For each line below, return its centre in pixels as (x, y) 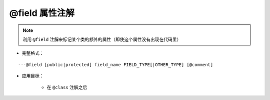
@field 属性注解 (42, 13)
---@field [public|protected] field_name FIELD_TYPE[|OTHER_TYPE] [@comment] (116, 64)
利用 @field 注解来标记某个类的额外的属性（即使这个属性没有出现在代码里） (102, 39)
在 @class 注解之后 (67, 87)
